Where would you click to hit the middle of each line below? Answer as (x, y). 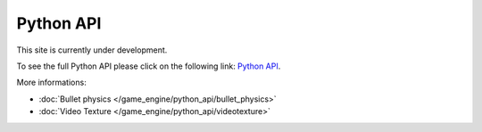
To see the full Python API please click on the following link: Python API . (149, 66)
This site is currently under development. (92, 50)
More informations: (51, 82)
